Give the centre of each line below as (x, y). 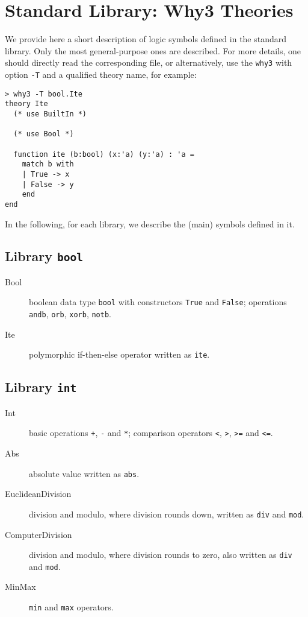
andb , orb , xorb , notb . (70, 314)
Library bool (44, 256)
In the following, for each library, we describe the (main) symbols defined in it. (150, 223)
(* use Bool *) (44, 134)
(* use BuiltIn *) (50, 114)
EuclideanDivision (38, 494)
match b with (48, 164)
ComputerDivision (38, 534)
